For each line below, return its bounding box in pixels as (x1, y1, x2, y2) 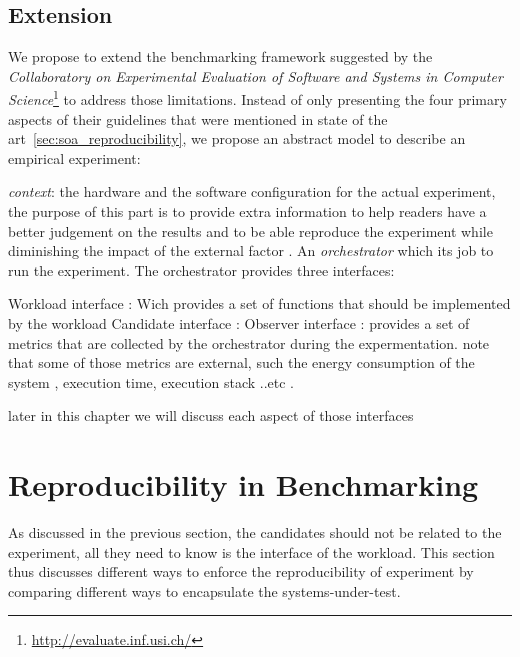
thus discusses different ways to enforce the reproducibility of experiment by (8, 561, 474, 582)
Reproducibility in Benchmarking (8, 464, 479, 505)
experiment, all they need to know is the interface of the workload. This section (8, 541, 495, 562)
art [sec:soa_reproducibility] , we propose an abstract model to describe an (8, 128, 466, 149)
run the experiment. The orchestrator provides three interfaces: (8, 259, 395, 280)
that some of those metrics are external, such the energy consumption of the (8, 352, 475, 373)
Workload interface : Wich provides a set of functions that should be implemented (8, 293, 511, 314)
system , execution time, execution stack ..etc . (8, 371, 295, 392)
